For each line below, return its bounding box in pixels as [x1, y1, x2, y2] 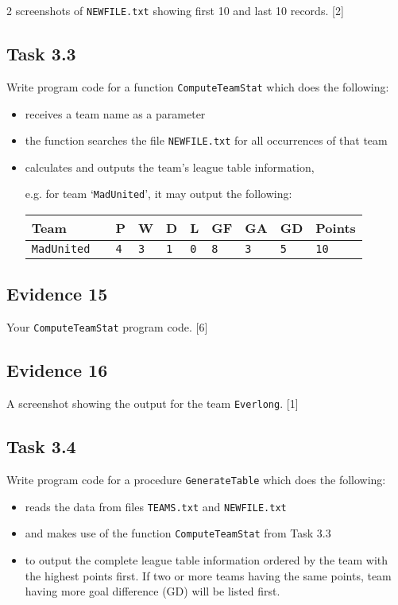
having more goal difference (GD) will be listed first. [25, 583, 280, 599]
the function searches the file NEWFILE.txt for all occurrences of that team [25, 132, 388, 149]
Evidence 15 [6, 281, 108, 306]
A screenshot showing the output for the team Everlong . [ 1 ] [6, 395, 299, 412]
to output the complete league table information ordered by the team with [25, 551, 388, 568]
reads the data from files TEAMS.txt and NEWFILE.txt [25, 498, 287, 514]
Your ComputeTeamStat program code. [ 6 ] [6, 319, 208, 335]
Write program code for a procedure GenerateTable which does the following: [6, 471, 386, 487]
